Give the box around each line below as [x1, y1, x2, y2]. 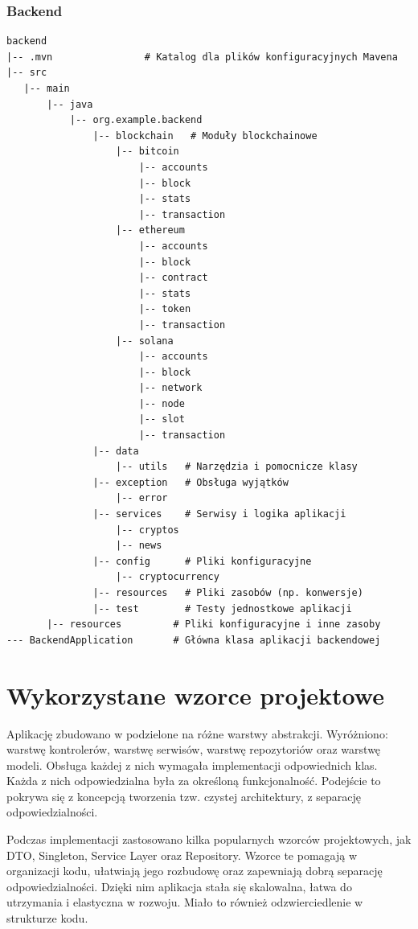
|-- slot [138, 413, 185, 425]
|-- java [47, 98, 93, 110]
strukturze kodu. [6, 910, 88, 927]
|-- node [138, 397, 185, 409]
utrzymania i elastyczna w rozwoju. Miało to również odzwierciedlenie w [6, 894, 363, 911]
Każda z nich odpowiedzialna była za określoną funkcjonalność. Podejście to [6, 772, 381, 789]
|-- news [116, 540, 162, 552]
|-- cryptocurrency [116, 571, 219, 583]
